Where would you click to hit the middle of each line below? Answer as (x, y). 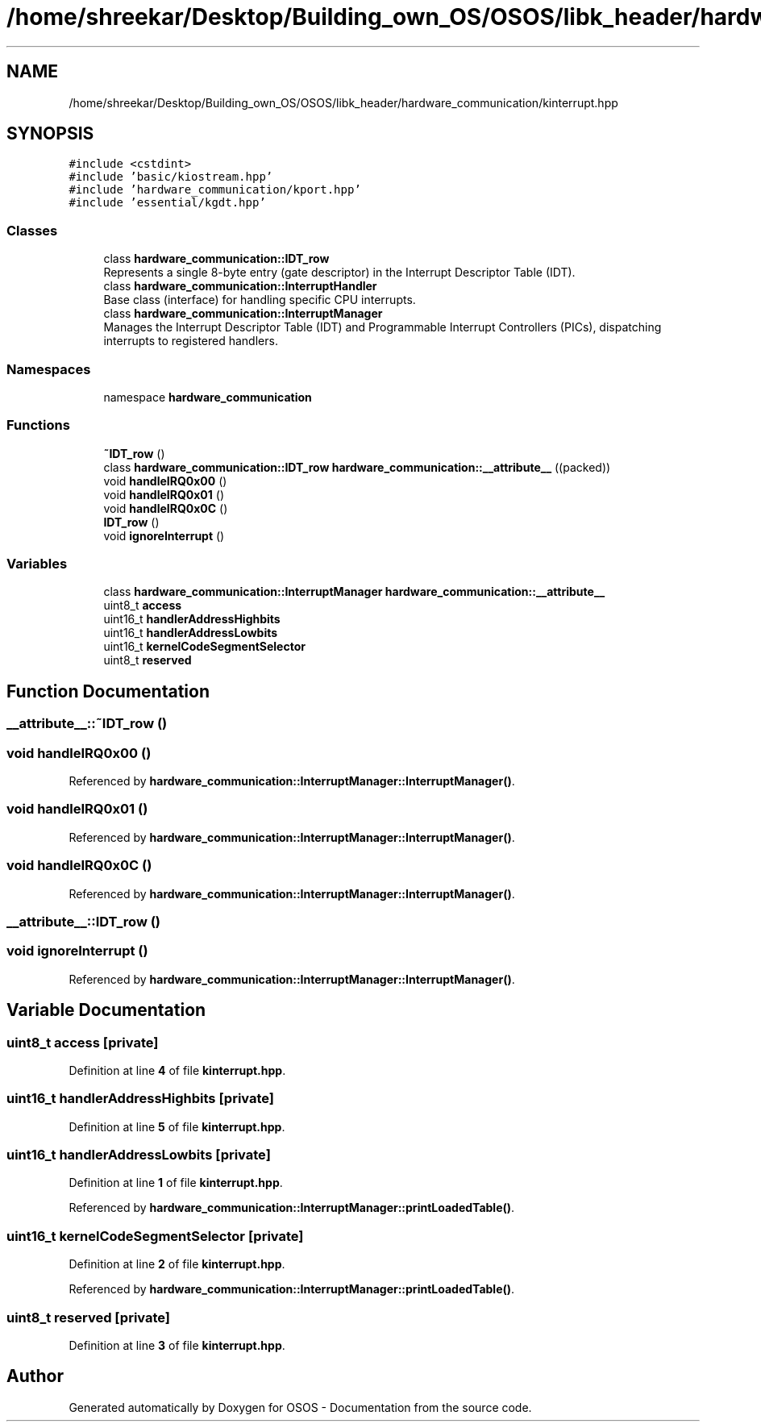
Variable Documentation (106, 1010)
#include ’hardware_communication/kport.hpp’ (215, 190)
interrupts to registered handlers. (191, 341)
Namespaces (49, 369)
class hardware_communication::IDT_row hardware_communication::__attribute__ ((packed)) (357, 467)
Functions (38, 425)
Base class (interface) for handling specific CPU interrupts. (260, 300)
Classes (32, 230)
